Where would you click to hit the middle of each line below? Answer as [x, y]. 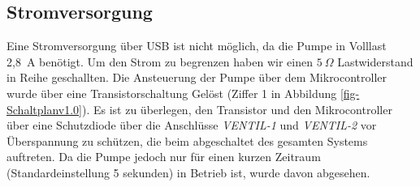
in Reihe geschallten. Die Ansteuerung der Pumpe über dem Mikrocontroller [197, 77]
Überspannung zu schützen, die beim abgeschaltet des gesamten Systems [187, 140]
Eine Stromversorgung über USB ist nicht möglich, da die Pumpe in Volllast [197, 46]
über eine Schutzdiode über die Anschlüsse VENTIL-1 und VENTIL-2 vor [192, 125]
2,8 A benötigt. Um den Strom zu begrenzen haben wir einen [160, 61]
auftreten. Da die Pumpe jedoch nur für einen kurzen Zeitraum [164, 157]
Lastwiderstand [375, 61]
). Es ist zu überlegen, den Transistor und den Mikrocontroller [237, 109]
